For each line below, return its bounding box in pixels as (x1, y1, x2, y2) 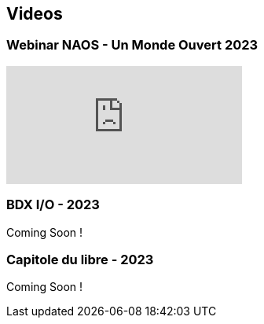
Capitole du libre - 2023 (6, 251, 154, 267)
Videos (6, 4, 63, 24)
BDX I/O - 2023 (6, 197, 100, 213)
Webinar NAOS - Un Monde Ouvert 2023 (6, 37, 258, 53)
